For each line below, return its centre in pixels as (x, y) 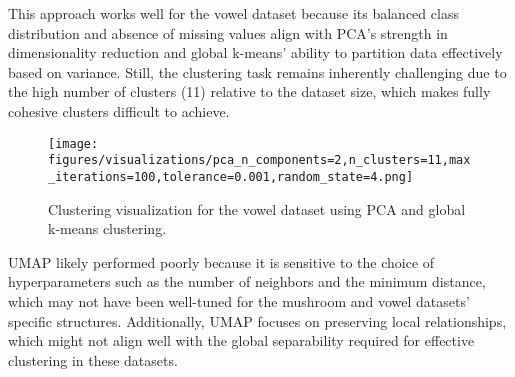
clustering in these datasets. (93, 359)
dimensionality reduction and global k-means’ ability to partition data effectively (255, 52)
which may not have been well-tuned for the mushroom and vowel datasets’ (239, 300)
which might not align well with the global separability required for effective (241, 340)
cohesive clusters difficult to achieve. (119, 110)
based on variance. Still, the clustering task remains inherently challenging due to (257, 71)
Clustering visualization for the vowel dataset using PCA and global (257, 208)
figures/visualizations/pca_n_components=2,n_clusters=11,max (259, 160)
